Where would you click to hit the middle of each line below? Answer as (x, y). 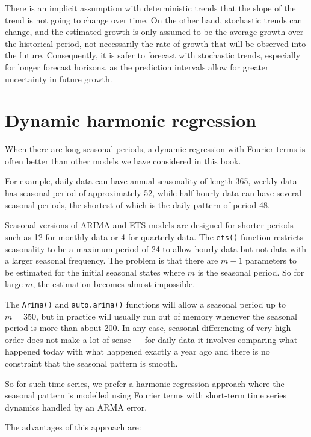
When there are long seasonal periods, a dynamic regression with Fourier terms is (155, 149)
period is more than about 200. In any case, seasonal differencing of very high (148, 328)
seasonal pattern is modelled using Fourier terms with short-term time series (146, 395)
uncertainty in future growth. (59, 79)
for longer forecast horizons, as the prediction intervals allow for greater (137, 67)
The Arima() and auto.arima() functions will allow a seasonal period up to (145, 304)
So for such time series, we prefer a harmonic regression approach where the (145, 383)
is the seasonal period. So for (251, 272)
